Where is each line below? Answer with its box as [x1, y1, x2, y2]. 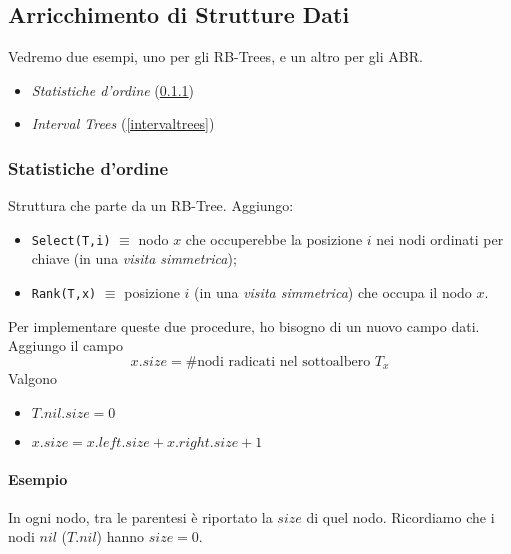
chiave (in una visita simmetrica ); [31, 248, 237, 269]
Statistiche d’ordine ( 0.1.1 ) [31, 79, 195, 100]
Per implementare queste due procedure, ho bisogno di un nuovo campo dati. [8, 315, 480, 336]
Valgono [8, 368, 58, 389]
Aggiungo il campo [8, 335, 124, 356]
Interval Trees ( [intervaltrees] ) [31, 113, 215, 134]
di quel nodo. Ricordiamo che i [306, 506, 495, 527]
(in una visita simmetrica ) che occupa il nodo [194, 282, 472, 303]
